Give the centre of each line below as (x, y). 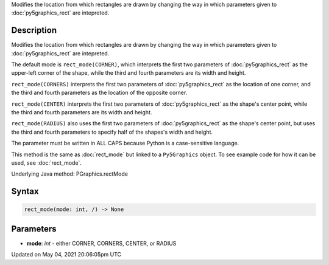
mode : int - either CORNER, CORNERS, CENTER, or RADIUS (101, 243)
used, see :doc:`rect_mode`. (47, 163)
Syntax (25, 191)
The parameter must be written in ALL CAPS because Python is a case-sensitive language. (125, 143)
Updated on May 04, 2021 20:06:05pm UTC (66, 255)
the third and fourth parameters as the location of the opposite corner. (99, 93)
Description (34, 30)
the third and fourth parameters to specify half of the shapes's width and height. (112, 132)
